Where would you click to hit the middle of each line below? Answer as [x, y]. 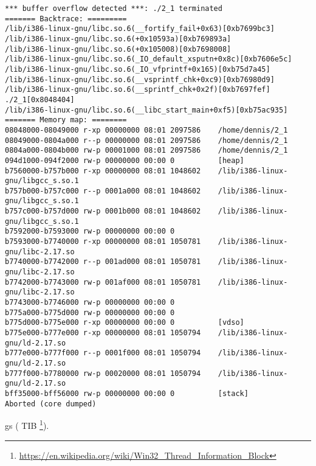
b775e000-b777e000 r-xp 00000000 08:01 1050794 [103, 333]
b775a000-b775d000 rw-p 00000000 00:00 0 [90, 312]
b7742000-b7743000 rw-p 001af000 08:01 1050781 [103, 282]
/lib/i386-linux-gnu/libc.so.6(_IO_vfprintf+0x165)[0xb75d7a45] [138, 69]
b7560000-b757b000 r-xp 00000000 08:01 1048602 [103, 171]
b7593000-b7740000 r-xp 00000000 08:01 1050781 [103, 242]
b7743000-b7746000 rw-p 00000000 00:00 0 [90, 303]
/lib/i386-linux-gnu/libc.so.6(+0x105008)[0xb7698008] [118, 49]
